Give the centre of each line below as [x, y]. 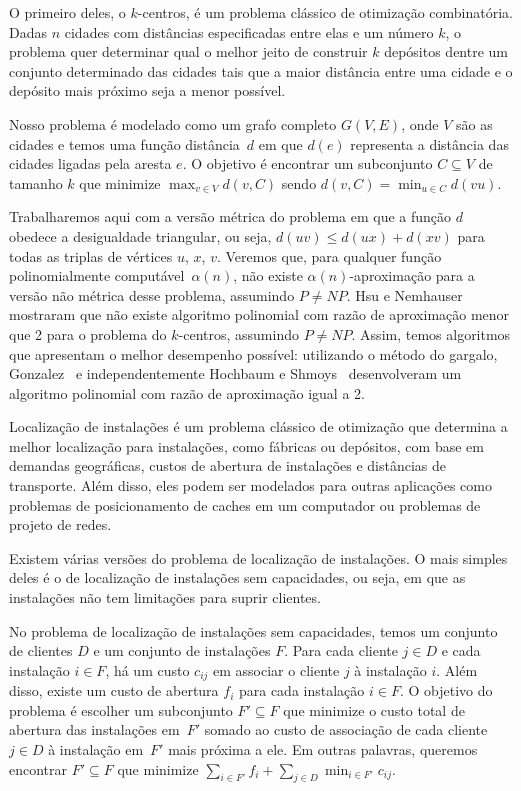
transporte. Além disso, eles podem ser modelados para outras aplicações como [250, 485]
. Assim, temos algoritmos [431, 333]
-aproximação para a [412, 275]
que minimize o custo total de [374, 709]
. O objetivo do [446, 690]
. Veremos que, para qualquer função [329, 255]
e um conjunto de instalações [182, 650]
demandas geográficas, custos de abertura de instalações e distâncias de [228, 465]
